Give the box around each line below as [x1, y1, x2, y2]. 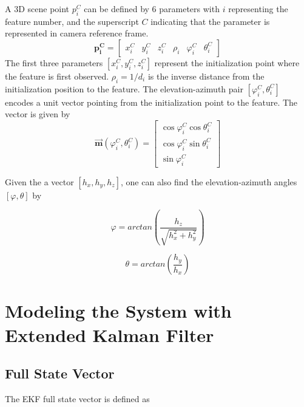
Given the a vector [5, 175, 74, 188]
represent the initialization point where [154, 56, 300, 69]
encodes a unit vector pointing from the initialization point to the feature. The [5, 95, 298, 108]
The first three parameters [5, 56, 103, 69]
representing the [228, 2, 288, 15]
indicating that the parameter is [150, 15, 270, 27]
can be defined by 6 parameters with [84, 2, 220, 15]
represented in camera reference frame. [5, 27, 149, 39]
